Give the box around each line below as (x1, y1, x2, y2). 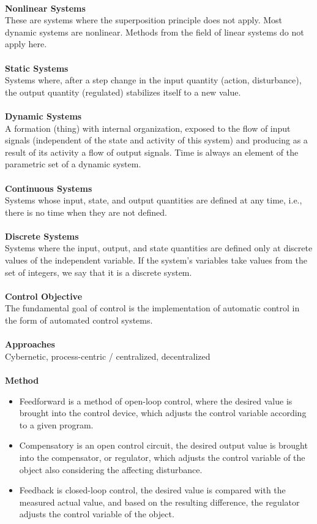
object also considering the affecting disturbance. (19, 463, 203, 476)
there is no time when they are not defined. (5, 205, 167, 218)
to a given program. (19, 418, 94, 431)
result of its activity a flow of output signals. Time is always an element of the (5, 145, 299, 158)
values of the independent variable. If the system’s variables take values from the (5, 254, 308, 267)
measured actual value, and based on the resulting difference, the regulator (19, 495, 300, 508)
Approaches (5, 338, 55, 351)
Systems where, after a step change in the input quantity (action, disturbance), (5, 74, 302, 86)
